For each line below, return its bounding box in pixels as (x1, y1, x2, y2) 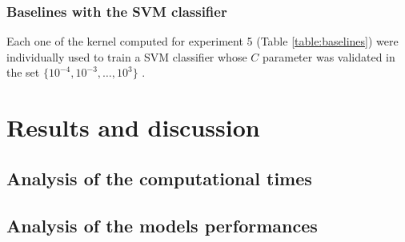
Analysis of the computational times (6, 165, 312, 190)
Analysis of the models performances (6, 212, 318, 237)
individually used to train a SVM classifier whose (6, 48, 247, 65)
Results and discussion (6, 111, 260, 144)
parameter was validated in (262, 48, 395, 65)
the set (6, 64, 40, 81)
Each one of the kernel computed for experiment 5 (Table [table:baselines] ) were (6, 33, 399, 50)
